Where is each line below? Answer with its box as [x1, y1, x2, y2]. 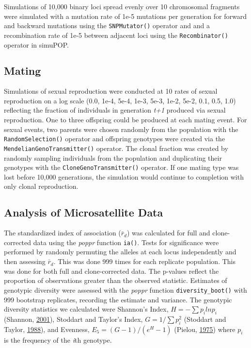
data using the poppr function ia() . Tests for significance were [33, 237, 219, 247]
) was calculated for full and [127, 228, 210, 238]
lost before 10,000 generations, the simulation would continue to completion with [4, 171, 244, 182]
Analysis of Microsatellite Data [4, 205, 163, 220]
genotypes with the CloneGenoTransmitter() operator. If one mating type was [4, 162, 239, 172]
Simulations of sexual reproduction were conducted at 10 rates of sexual [4, 86, 218, 96]
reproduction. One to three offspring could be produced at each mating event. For [4, 115, 247, 125]
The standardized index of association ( [4, 228, 121, 238]
